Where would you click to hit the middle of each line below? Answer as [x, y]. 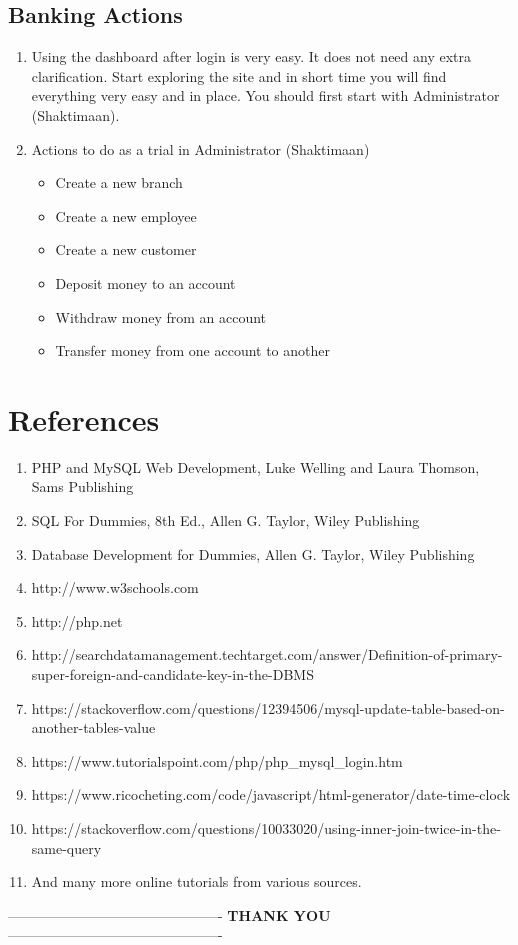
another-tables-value [93, 727]
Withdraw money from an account [161, 316]
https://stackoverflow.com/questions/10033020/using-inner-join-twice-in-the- [266, 827]
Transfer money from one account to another [192, 350]
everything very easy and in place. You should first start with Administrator [265, 95]
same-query [66, 847]
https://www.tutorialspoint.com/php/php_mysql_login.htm [217, 760]
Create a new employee [126, 215]
